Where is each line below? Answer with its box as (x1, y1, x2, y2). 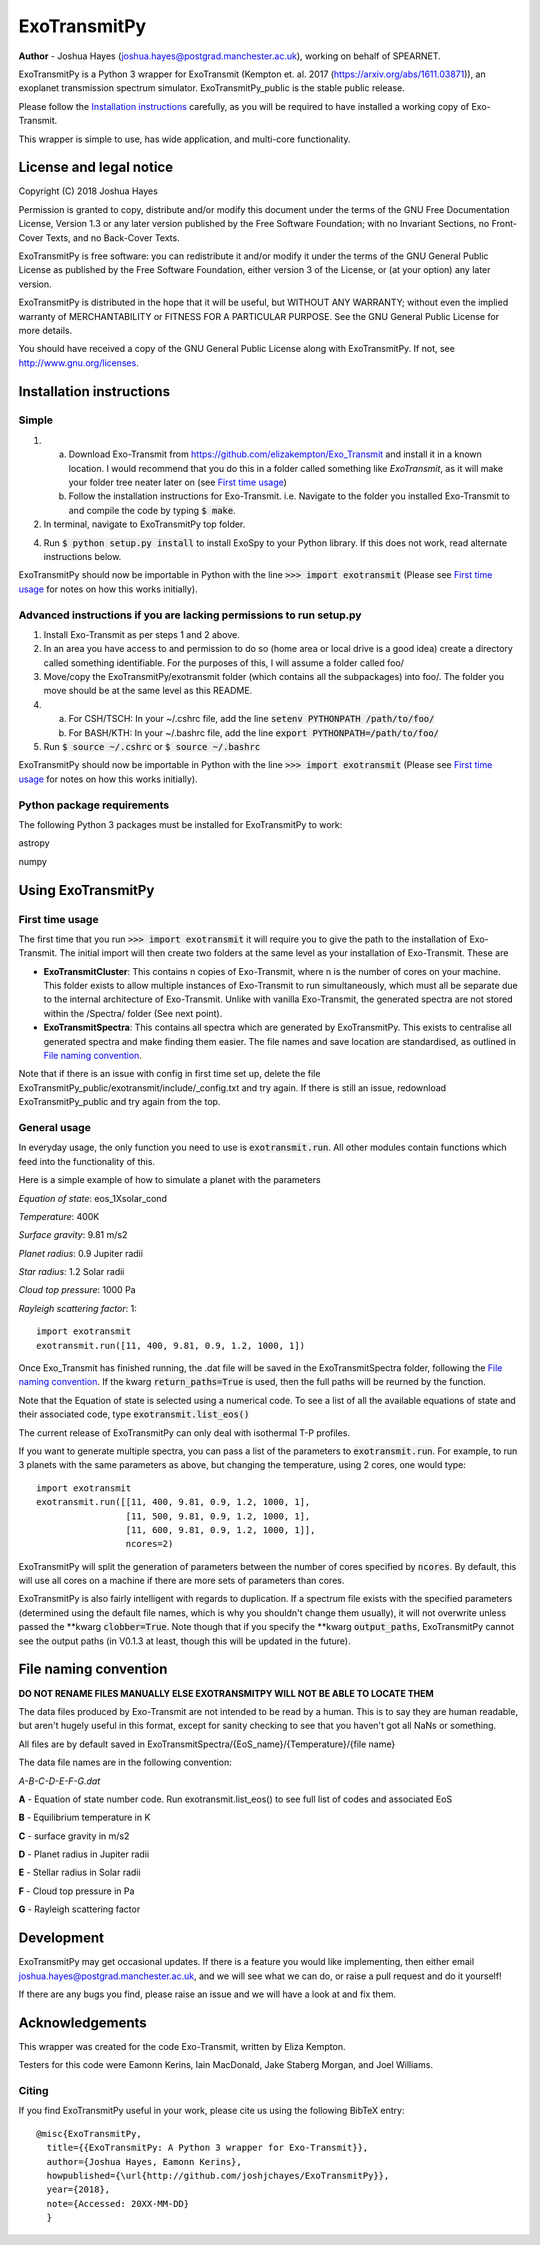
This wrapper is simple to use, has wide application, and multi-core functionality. (18, 133, 351, 145)
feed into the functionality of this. (18, 1155, 155, 1167)
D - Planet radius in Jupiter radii (18, 1848, 150, 1860)
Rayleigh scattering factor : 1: (18, 1302, 137, 1314)
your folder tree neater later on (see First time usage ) (68, 476, 287, 489)
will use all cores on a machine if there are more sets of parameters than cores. (18, 1575, 345, 1587)
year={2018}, (46, 2184, 111, 2195)
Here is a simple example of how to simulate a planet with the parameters (18, 1174, 321, 1186)
